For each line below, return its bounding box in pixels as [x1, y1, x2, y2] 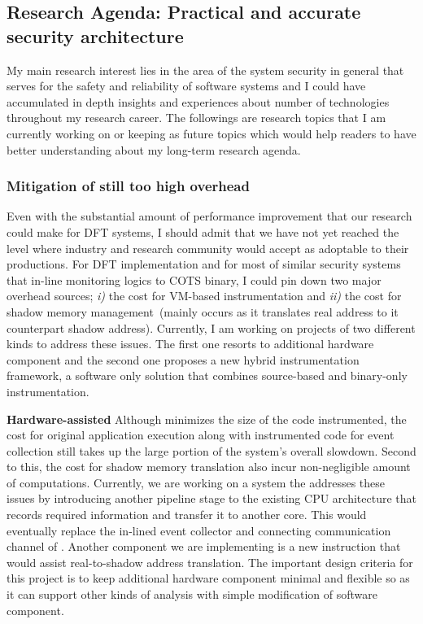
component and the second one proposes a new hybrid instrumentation [7, 351, 360, 368]
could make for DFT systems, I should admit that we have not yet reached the [7, 223, 399, 240]
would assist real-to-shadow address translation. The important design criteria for [7, 553, 413, 570]
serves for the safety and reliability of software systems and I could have [7, 77, 366, 94]
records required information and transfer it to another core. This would [7, 506, 367, 523]
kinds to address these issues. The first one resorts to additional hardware [7, 335, 374, 352]
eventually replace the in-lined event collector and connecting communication [7, 521, 391, 539]
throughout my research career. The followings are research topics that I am [7, 109, 386, 126]
